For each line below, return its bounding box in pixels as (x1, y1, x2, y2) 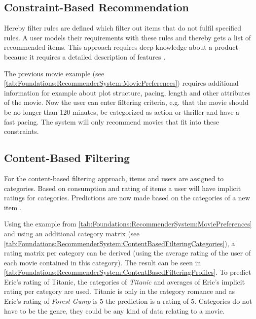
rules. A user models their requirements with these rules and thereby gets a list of (4, 32, 251, 42)
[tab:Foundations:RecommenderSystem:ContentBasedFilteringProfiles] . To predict (4, 267, 251, 277)
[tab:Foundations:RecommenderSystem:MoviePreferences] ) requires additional (4, 78, 239, 88)
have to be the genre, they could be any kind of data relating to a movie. (4, 305, 225, 316)
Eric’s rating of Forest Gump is (4, 296, 98, 306)
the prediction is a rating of (106, 296, 189, 306)
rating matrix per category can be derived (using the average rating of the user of (4, 248, 251, 258)
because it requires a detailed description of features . (4, 51, 166, 62)
